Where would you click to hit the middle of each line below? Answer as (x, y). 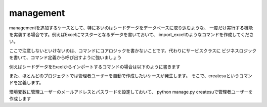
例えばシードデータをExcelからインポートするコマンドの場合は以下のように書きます (95, 66)
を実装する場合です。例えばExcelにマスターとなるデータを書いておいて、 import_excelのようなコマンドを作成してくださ (132, 34)
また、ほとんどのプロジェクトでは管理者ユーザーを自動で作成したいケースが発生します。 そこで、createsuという (124, 76)
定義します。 (31, 83)
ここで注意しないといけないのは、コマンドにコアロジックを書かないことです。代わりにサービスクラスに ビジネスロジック (133, 51)
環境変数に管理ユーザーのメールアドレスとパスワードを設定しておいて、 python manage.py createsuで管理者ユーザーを (131, 92)
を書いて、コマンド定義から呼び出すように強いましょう (65, 57)
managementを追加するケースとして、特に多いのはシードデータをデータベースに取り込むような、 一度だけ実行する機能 (131, 28)
